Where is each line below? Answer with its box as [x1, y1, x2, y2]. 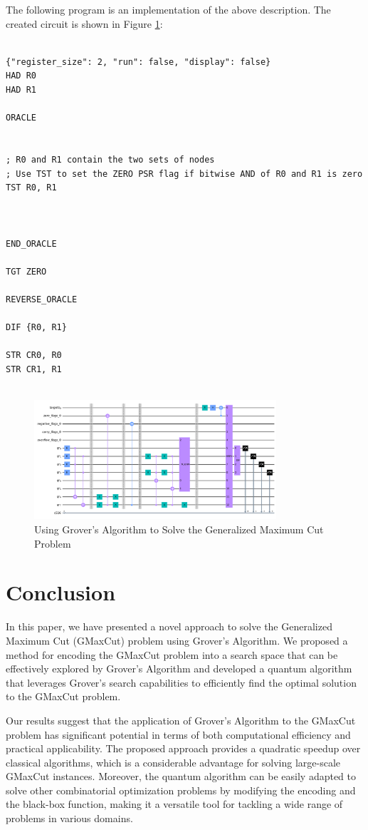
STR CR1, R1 [6, 364, 62, 374]
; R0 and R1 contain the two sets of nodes [6, 154, 215, 165]
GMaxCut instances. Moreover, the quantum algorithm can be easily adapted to [6, 769, 357, 784]
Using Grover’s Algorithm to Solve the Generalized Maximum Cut [34, 522, 324, 537]
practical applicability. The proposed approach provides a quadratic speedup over [6, 741, 361, 756]
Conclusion [6, 578, 116, 607]
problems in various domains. [6, 811, 133, 826]
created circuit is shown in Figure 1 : [6, 16, 163, 31]
